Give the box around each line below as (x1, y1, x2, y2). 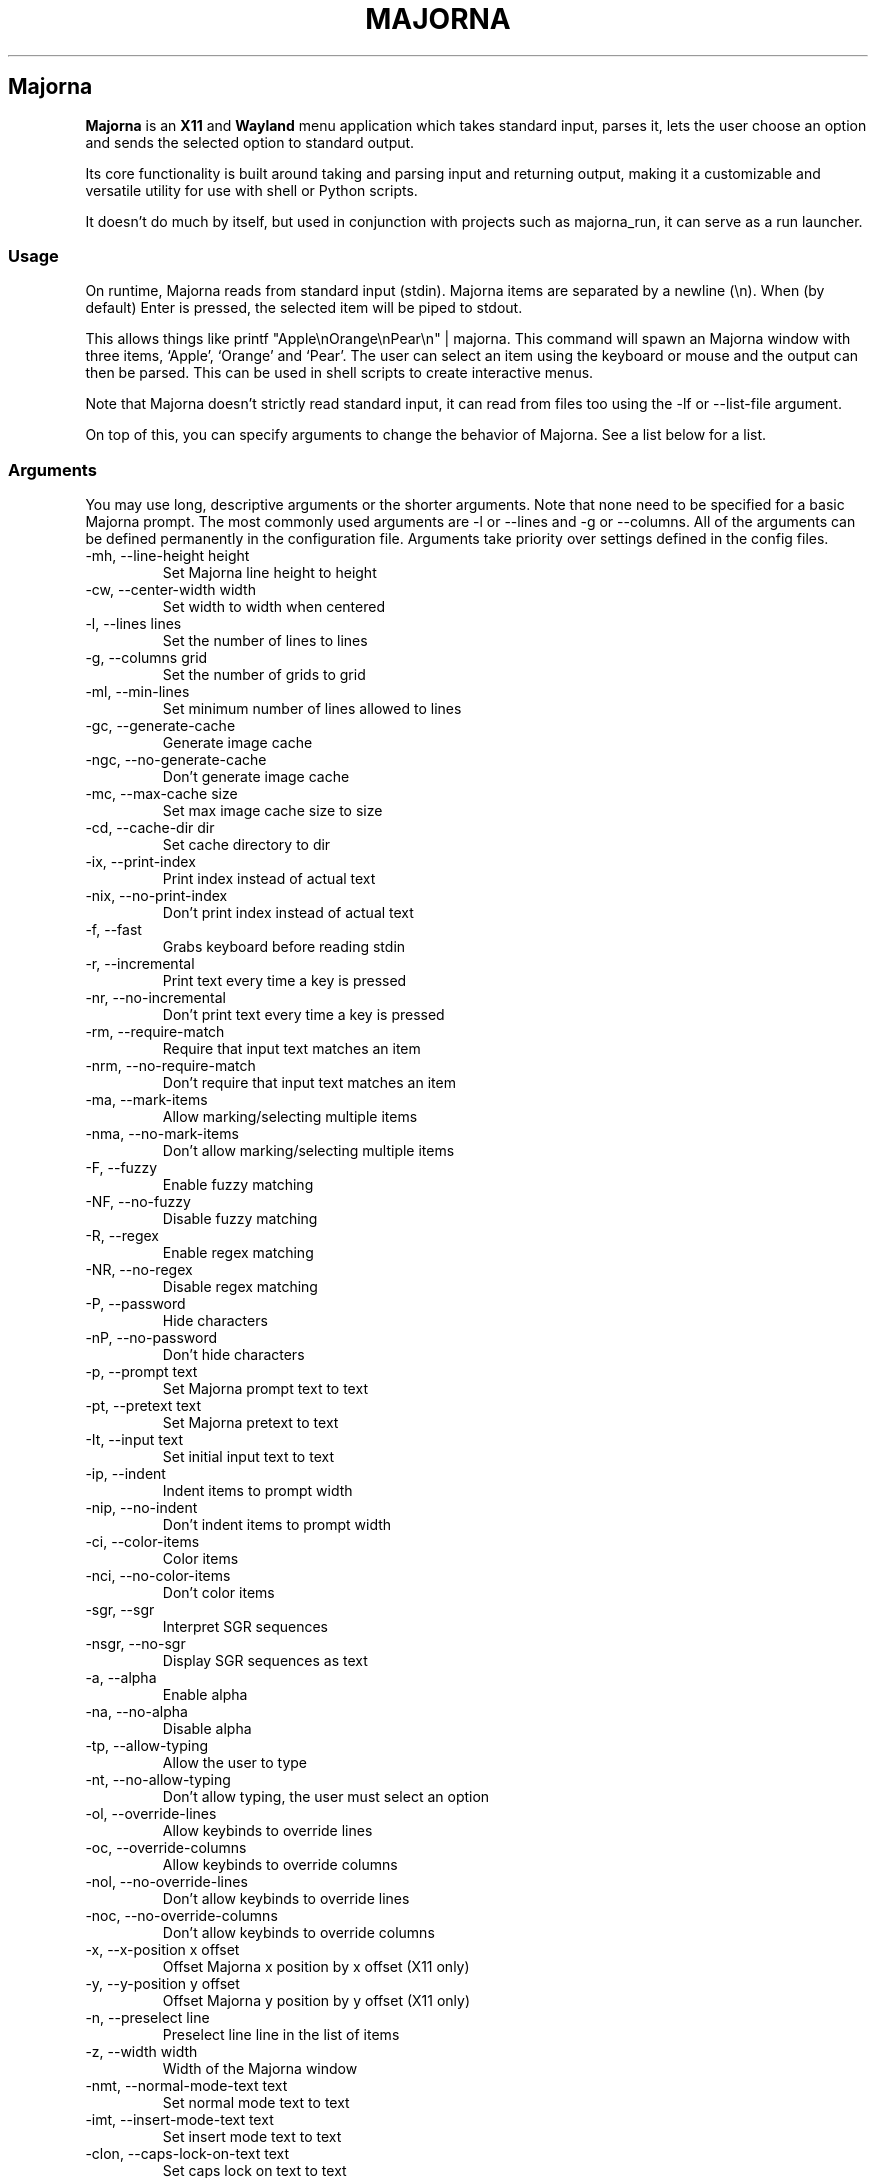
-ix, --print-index (85, 853, 196, 871)
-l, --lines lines (85, 615, 182, 633)
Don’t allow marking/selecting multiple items (162, 1142, 455, 1160)
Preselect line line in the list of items (162, 2026, 400, 2044)
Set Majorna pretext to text (162, 1414, 339, 1432)
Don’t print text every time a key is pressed (162, 1006, 445, 1024)
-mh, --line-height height (85, 547, 250, 565)
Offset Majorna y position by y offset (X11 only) (162, 1992, 471, 2010)
